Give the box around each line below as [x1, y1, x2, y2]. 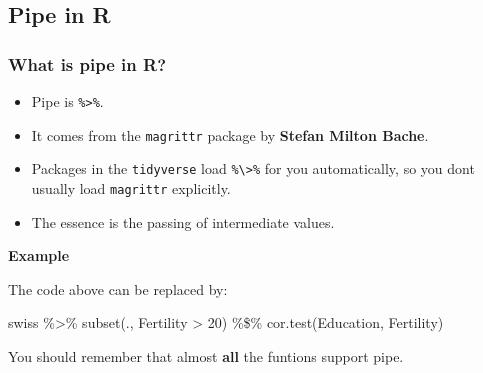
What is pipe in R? [8, 51, 167, 76]
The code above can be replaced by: [8, 278, 228, 299]
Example [8, 245, 70, 266]
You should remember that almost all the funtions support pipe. [8, 346, 404, 366]
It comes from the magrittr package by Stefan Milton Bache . [31, 124, 429, 145]
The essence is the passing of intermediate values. [31, 211, 335, 232]
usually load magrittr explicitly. [31, 177, 231, 198]
